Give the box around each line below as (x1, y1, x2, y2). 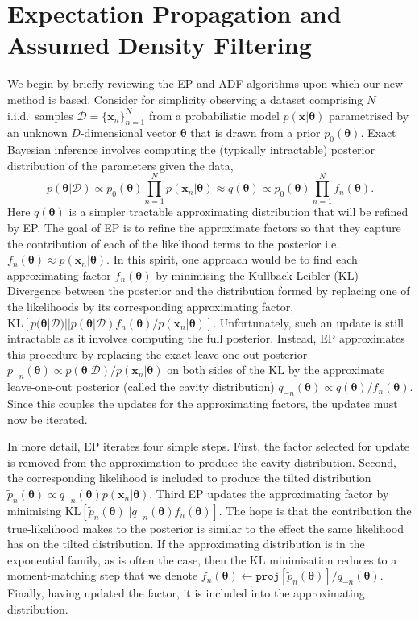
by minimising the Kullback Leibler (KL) (156, 266, 359, 283)
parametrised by (329, 106, 409, 123)
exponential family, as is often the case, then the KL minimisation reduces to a (7, 551, 397, 568)
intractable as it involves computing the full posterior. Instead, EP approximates (7, 330, 405, 347)
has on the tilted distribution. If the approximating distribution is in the (7, 535, 365, 552)
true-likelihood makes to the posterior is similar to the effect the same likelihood (7, 519, 404, 536)
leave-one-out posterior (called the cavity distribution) (7, 378, 275, 395)
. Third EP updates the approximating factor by (149, 485, 389, 501)
